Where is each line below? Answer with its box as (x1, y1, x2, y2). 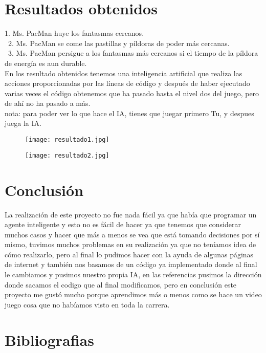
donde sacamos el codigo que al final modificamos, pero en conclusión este (5, 279, 237, 290)
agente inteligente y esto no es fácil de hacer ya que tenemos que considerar (5, 219, 241, 230)
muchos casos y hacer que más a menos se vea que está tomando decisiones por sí (5, 229, 260, 239)
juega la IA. (5, 118, 41, 128)
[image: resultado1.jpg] (25, 136, 109, 144)
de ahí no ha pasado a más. (5, 98, 91, 108)
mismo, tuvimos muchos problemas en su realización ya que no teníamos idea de (5, 239, 256, 250)
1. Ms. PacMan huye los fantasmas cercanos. (5, 28, 144, 38)
